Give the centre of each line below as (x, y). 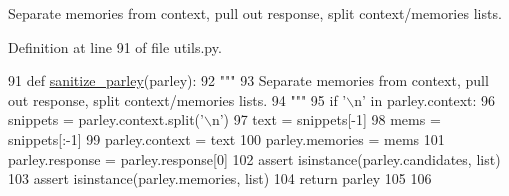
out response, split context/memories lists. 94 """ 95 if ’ (177, 99)
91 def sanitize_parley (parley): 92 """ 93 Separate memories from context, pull (248, 80)
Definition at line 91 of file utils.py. (115, 46)
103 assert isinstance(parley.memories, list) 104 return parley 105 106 (220, 178)
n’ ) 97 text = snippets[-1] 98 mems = (326, 119)
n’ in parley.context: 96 (425, 99)
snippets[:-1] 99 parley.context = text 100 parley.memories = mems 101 (226, 138)
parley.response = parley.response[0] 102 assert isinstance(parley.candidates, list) (254, 158)
